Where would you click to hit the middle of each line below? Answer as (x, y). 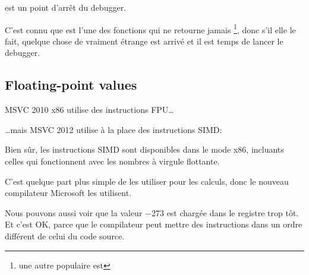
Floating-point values (71, 85)
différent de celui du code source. (65, 236)
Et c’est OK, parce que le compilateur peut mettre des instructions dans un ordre (154, 224)
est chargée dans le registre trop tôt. (233, 212)
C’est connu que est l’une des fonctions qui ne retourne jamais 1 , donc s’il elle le (150, 29)
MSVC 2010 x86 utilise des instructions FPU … (89, 110)
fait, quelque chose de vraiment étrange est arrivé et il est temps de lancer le (144, 41)
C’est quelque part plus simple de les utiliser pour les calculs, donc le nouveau (147, 181)
